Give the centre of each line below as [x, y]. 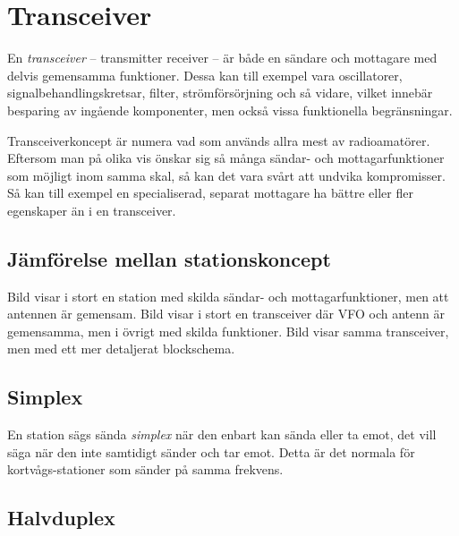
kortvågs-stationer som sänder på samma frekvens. [145, 469]
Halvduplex [61, 518]
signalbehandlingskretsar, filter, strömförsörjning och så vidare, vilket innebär [220, 93]
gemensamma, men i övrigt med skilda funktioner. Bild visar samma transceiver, [228, 331]
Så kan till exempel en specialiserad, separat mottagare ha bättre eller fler [210, 193]
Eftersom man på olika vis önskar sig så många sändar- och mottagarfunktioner [226, 158]
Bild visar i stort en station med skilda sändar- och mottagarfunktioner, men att [228, 296]
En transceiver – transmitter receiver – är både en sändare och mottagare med [222, 58]
